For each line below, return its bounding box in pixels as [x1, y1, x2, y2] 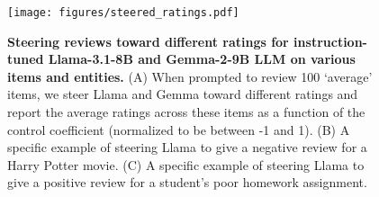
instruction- [293, 31, 367, 50]
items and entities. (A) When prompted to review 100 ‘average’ [7, 67, 373, 85]
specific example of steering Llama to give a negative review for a [7, 138, 367, 157]
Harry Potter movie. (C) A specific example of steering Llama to [7, 155, 365, 174]
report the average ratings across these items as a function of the [7, 103, 365, 121]
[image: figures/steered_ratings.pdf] [7, 6, 239, 19]
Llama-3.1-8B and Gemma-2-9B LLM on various [48, 49, 356, 68]
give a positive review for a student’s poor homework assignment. [7, 173, 367, 192]
